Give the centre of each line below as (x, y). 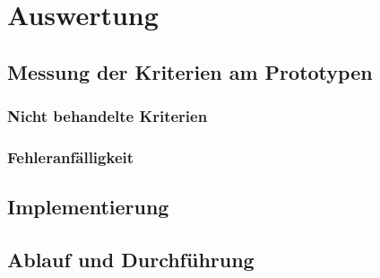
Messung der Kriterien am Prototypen (190, 71)
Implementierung (88, 207)
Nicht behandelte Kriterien (108, 116)
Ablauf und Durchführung (131, 260)
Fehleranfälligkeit (71, 156)
